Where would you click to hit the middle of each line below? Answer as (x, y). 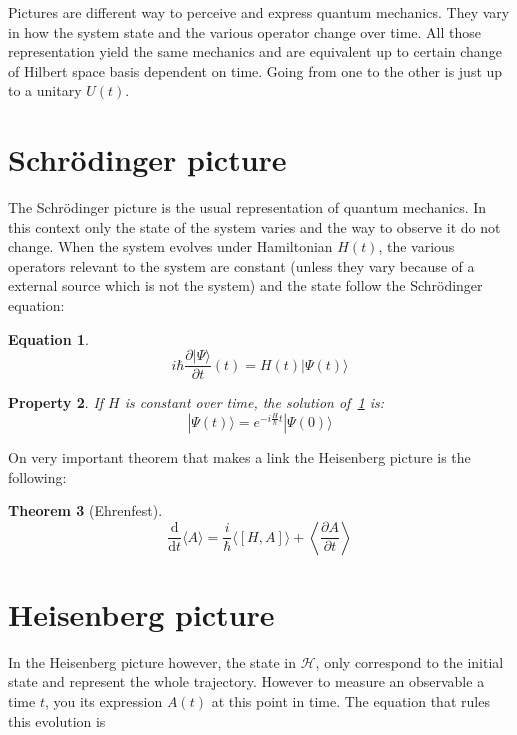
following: (37, 476)
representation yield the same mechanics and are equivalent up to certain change (255, 51)
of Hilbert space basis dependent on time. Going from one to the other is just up (255, 70)
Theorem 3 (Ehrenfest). (85, 510)
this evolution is (57, 720)
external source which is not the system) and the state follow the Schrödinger (245, 285)
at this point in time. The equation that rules (350, 701)
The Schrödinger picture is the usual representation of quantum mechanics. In (247, 207)
